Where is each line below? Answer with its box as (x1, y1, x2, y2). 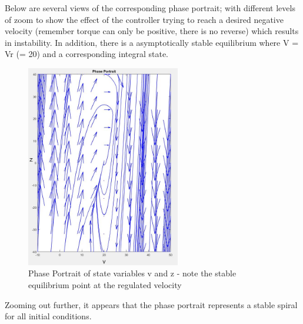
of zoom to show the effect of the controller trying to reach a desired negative (5, 13, 284, 25)
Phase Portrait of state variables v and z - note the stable (28, 267, 237, 279)
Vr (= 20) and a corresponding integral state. (5, 48, 168, 60)
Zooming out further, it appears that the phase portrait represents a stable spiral (5, 298, 298, 310)
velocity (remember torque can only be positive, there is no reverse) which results (5, 25, 299, 37)
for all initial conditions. (5, 310, 92, 322)
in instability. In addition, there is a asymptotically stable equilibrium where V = (5, 36, 299, 48)
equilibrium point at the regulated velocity (28, 278, 182, 290)
